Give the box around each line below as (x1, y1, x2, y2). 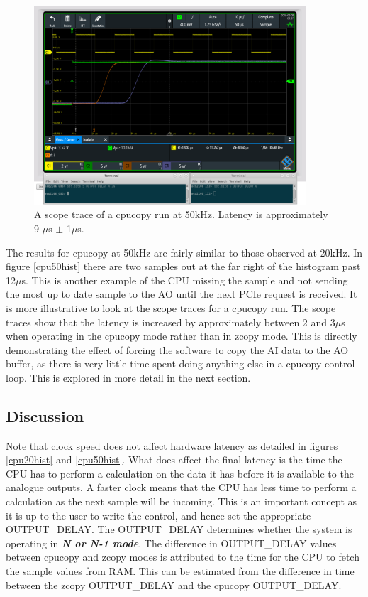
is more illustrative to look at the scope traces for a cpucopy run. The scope (6, 300, 336, 315)
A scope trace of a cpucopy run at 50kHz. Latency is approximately (34, 207, 328, 222)
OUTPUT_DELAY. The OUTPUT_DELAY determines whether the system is (6, 522, 352, 537)
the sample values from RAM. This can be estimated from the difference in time (6, 564, 355, 579)
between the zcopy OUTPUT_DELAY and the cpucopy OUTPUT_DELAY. (6, 577, 342, 592)
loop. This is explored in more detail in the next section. (6, 370, 251, 384)
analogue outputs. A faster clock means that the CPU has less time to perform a (6, 480, 357, 495)
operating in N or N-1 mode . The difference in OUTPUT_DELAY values (6, 535, 337, 550)
